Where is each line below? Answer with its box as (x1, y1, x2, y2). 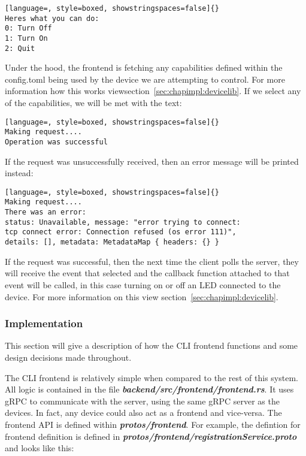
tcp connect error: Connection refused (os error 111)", (5, 228, 237, 237)
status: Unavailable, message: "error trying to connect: (5, 218, 241, 227)
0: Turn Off (5, 24, 52, 33)
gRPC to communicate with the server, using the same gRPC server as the (5, 394, 280, 407)
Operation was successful (5, 137, 108, 146)
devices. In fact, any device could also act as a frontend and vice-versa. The (5, 406, 282, 419)
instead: (5, 167, 34, 179)
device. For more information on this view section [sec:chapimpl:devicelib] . (5, 290, 278, 303)
